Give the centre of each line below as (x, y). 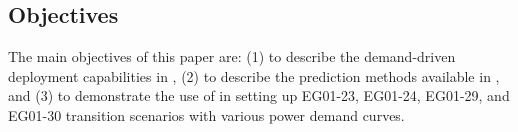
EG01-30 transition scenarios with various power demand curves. (206, 114)
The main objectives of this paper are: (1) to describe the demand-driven (232, 56)
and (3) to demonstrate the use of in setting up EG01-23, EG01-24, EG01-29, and (259, 95)
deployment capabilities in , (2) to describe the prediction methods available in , (254, 75)
